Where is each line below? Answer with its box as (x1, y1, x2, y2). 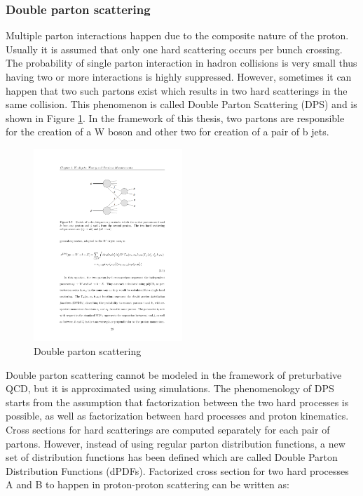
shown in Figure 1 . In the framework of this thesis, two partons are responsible (6, 110, 345, 125)
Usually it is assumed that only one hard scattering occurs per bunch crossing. (6, 41, 343, 56)
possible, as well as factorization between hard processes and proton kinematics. (6, 408, 349, 423)
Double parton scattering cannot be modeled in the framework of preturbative (6, 367, 342, 382)
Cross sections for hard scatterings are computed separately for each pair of (6, 422, 330, 436)
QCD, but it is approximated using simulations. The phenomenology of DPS (6, 381, 334, 396)
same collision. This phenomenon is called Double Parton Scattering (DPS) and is (6, 97, 357, 112)
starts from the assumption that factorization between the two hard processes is (6, 394, 349, 409)
